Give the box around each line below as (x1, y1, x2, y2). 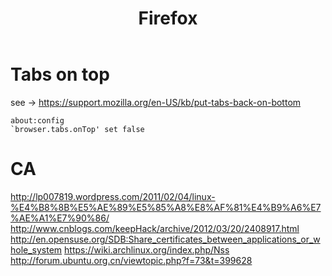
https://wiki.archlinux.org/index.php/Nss (64, 243, 230, 256)
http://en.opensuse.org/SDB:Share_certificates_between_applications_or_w (10, 233, 321, 245)
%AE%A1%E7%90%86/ (10, 212, 110, 224)
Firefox (138, 7, 198, 30)
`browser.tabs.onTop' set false (10, 124, 145, 134)
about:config (10, 115, 65, 126)
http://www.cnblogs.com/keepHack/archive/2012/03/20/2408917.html (10, 222, 300, 234)
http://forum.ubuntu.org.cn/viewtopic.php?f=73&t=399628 (10, 254, 253, 266)
